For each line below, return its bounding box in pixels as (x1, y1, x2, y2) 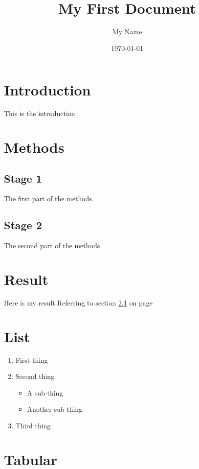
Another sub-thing (27, 404, 83, 414)
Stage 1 (4, 170, 42, 186)
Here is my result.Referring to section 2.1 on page (4, 297, 153, 307)
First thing (15, 354, 48, 365)
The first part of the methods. (4, 193, 94, 204)
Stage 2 (4, 217, 42, 233)
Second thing (15, 371, 55, 381)
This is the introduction (4, 108, 75, 118)
